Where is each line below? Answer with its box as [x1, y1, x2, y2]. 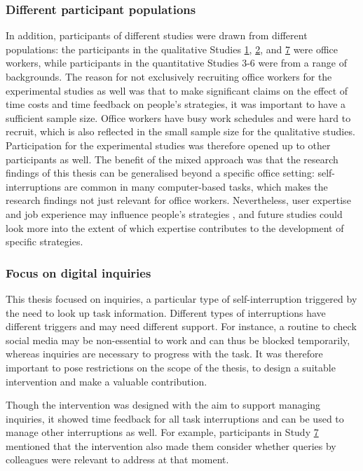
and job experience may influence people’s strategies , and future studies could [6, 206, 343, 221]
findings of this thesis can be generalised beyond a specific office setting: [6, 165, 315, 180]
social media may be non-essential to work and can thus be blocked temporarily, [6, 332, 350, 347]
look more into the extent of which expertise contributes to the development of [6, 220, 344, 235]
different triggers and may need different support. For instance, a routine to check [6, 319, 357, 334]
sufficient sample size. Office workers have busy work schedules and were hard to [6, 110, 351, 125]
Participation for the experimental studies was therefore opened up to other [6, 137, 331, 152]
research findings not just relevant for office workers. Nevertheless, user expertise [6, 193, 351, 207]
